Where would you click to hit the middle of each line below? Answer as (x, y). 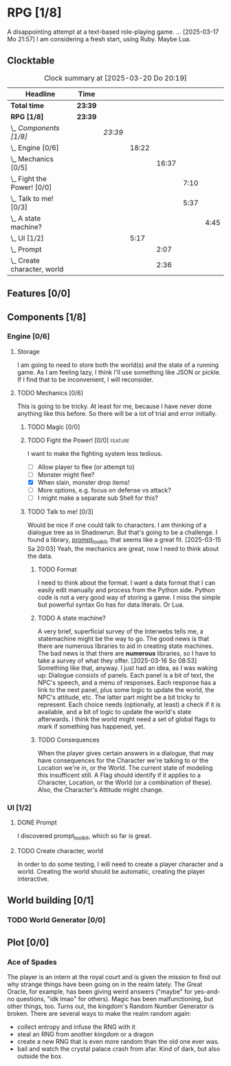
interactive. (33, 879)
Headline (40, 94)
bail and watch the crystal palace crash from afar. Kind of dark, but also (119, 1049)
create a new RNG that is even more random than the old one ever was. (118, 1042)
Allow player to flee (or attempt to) (86, 467)
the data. (40, 556)
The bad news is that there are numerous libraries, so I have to (127, 653)
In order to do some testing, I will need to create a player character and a (120, 864)
